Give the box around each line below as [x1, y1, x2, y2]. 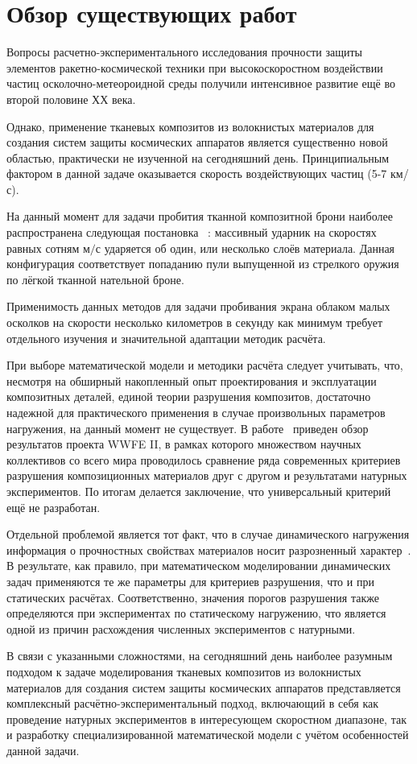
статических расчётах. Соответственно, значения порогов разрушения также [6, 588, 379, 605]
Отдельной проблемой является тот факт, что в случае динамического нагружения [6, 526, 410, 543]
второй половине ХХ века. [6, 90, 136, 107]
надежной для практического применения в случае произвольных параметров [6, 404, 386, 420]
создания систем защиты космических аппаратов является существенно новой [6, 134, 388, 151]
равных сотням [6, 239, 80, 256]
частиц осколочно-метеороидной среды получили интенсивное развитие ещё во [6, 75, 395, 92]
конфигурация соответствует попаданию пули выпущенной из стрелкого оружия [6, 255, 399, 272]
